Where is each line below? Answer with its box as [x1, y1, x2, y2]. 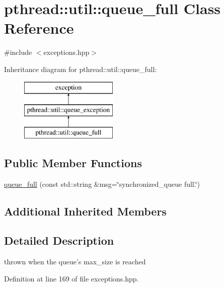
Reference [4, 18, 74, 38]
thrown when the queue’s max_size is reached [4, 256, 146, 267]
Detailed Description [4, 233, 114, 248]
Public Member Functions [4, 155, 142, 170]
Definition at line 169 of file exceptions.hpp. [4, 273, 139, 283]
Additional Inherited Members [4, 203, 167, 219]
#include [4, 47, 32, 57]
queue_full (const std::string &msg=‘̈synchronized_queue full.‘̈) [4, 178, 200, 189]
